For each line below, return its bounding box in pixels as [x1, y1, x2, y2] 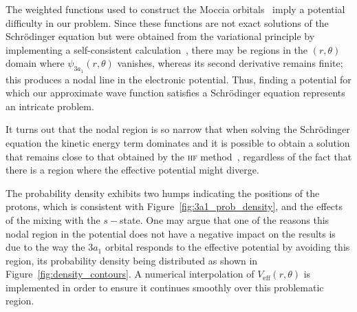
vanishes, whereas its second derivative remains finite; [117, 56, 343, 70]
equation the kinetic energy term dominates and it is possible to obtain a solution [6, 135, 350, 149]
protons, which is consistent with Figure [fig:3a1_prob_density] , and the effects [6, 199, 343, 214]
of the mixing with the [6, 212, 100, 227]
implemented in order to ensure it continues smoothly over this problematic [6, 280, 324, 294]
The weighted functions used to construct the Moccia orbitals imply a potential [6, 2, 345, 16]
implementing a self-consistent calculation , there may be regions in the [6, 42, 308, 56]
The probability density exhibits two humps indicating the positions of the [6, 185, 320, 200]
